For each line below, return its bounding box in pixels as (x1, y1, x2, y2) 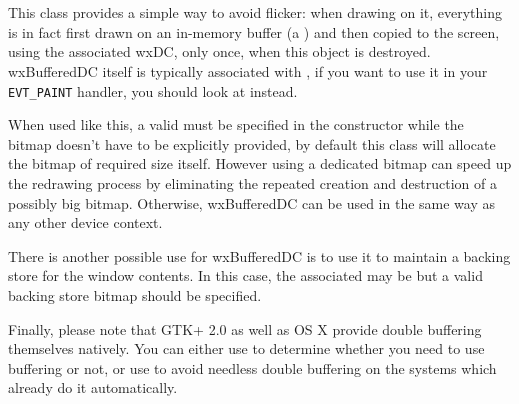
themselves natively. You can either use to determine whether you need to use (8, 338, 485, 359)
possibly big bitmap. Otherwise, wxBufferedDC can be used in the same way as (8, 192, 496, 213)
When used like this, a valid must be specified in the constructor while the (8, 114, 464, 135)
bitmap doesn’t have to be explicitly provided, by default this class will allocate (8, 133, 496, 154)
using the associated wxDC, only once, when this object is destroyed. (8, 41, 431, 62)
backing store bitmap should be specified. (8, 284, 262, 305)
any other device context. (8, 212, 163, 233)
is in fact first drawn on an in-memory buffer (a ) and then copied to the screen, (8, 21, 500, 42)
